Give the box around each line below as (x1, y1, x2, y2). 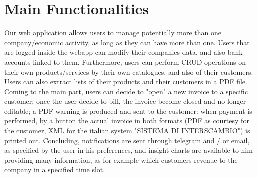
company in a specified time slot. (4, 164, 105, 175)
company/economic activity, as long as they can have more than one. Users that (4, 37, 250, 47)
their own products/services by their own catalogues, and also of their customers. (4, 66, 253, 77)
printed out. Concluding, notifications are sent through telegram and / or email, (4, 135, 250, 145)
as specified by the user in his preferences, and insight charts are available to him (4, 145, 253, 155)
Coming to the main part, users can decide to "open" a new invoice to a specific (4, 86, 248, 96)
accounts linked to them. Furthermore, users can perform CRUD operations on (4, 56, 246, 67)
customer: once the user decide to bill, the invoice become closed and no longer (4, 96, 246, 106)
